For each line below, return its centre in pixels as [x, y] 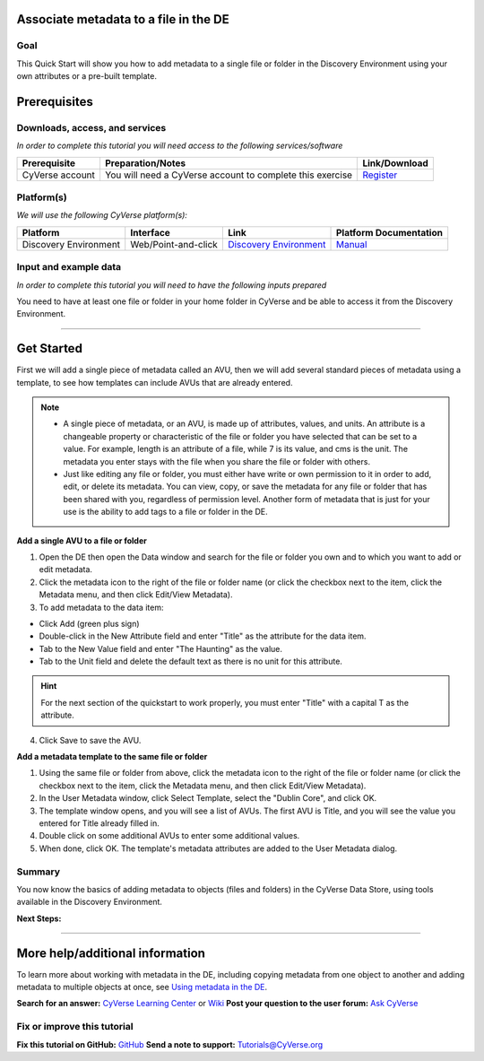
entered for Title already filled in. [99, 823]
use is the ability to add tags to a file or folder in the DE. [165, 512]
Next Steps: [39, 918]
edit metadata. [66, 570]
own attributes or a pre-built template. [86, 76]
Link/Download [396, 163]
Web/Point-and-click [174, 244]
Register [380, 175]
